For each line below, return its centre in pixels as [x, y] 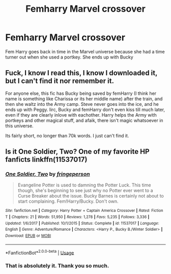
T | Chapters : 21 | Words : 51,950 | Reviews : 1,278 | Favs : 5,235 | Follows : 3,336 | [77, 217]
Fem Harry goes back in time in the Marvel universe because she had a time [85, 51]
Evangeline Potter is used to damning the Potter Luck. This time [84, 185]
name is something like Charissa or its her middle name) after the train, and [84, 99]
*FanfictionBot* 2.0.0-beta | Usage [40, 252]
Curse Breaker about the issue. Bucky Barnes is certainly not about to [91, 196]
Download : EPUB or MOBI [28, 236]
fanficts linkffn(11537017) [46, 160]
